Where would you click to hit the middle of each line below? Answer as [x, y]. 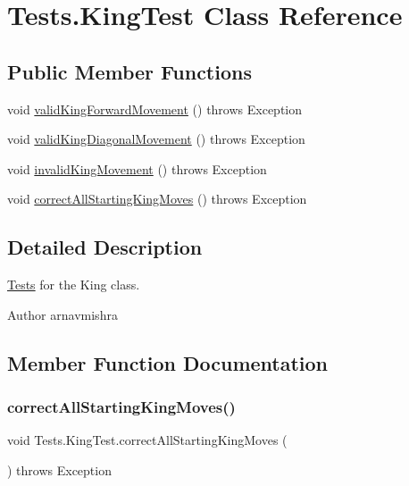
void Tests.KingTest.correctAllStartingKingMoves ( [147, 440]
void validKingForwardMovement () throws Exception [155, 109]
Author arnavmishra [63, 314]
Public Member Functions [129, 71]
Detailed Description [105, 247]
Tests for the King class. [74, 285]
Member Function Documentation [168, 362]
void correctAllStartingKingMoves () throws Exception [157, 199]
